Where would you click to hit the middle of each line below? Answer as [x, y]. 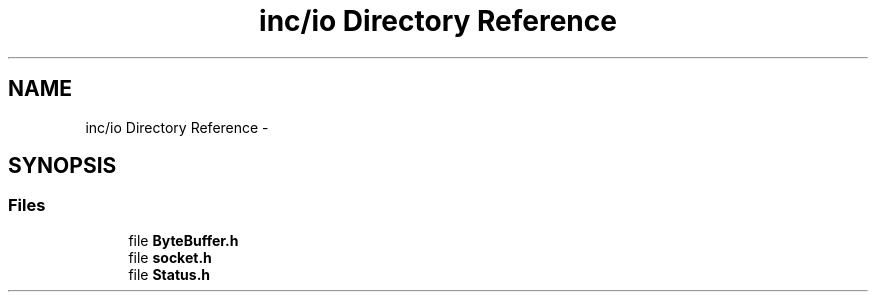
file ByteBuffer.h [183, 240]
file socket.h [170, 257]
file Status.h [169, 274]
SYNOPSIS [62, 166]
